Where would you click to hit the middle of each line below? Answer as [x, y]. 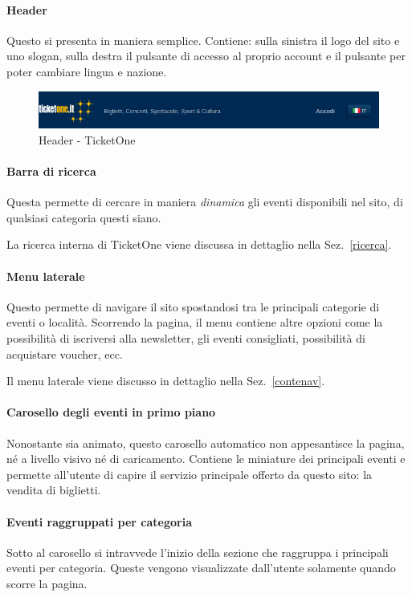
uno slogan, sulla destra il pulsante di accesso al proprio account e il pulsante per [206, 56]
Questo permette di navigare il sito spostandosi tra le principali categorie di [193, 306]
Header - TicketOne [87, 139]
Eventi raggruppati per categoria [99, 521]
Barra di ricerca [51, 171]
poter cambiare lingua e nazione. [87, 71]
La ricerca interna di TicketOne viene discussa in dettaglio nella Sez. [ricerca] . [199, 244]
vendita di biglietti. [54, 490]
